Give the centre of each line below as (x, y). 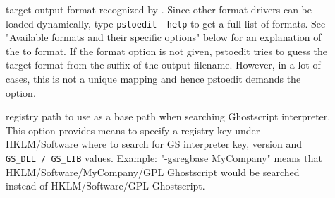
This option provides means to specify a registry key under (133, 130)
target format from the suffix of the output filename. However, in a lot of (163, 65)
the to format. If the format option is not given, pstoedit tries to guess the (166, 51)
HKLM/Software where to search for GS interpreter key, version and (154, 144)
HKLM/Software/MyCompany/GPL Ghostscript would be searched (153, 171)
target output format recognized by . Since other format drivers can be (159, 9)
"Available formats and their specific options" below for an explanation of (164, 37)
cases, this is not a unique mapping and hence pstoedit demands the (153, 79)
